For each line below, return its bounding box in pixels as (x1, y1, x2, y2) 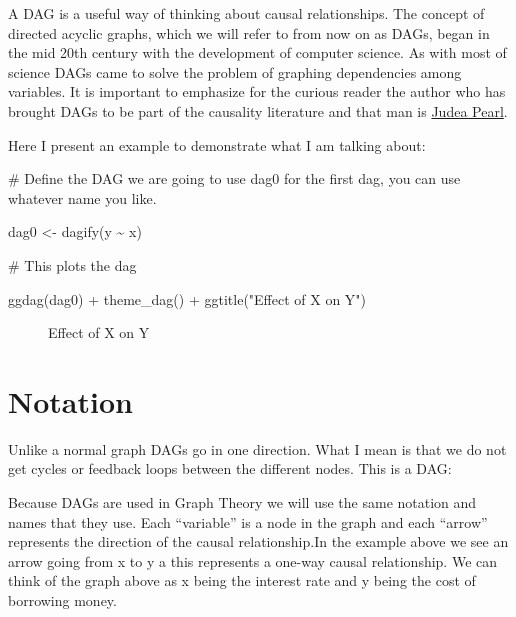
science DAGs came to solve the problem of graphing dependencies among (8, 61, 462, 82)
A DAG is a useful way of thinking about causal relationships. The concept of (8, 3, 485, 23)
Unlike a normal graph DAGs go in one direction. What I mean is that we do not (8, 438, 507, 459)
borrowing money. (8, 590, 117, 610)
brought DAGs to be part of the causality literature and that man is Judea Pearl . (8, 100, 508, 121)
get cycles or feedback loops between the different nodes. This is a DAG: (8, 458, 452, 479)
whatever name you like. (8, 187, 157, 208)
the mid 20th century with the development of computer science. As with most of (8, 42, 507, 63)
